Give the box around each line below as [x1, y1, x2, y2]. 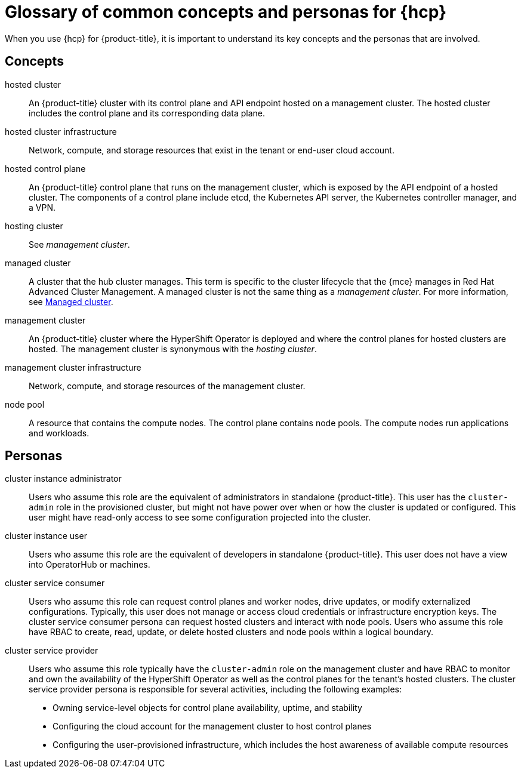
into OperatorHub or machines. [29, 559, 150, 570]
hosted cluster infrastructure [5, 126, 117, 137]
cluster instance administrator [5, 473, 122, 484]
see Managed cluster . [29, 296, 113, 307]
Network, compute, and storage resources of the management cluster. [29, 380, 306, 391]
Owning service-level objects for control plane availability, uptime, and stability [53, 703, 362, 713]
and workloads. [29, 427, 90, 438]
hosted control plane [5, 163, 86, 174]
